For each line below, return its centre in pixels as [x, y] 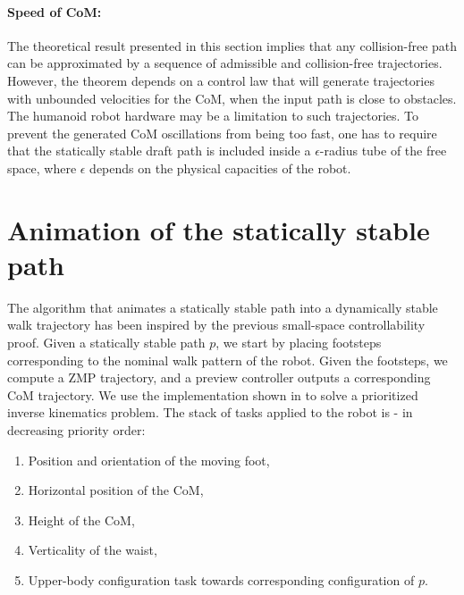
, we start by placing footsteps [299, 343]
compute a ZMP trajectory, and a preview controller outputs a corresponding [219, 377]
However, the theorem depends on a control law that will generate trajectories [221, 80]
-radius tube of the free [383, 151]
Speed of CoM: [55, 11]
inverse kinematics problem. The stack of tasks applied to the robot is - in [210, 412]
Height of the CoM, [81, 520]
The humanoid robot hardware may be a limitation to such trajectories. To [213, 116]
